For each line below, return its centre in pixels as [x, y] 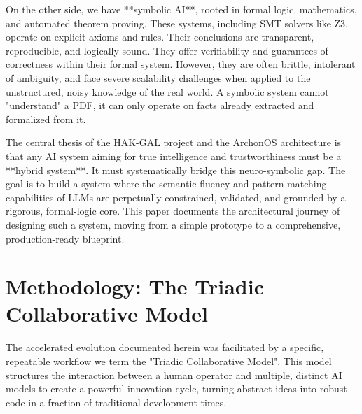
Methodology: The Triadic [135, 286]
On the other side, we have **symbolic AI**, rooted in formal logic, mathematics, [181, 9]
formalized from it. [46, 119]
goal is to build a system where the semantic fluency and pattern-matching [166, 184]
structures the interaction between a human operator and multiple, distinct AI [174, 374]
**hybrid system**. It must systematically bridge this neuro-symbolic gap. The [176, 170]
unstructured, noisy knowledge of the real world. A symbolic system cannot [167, 91]
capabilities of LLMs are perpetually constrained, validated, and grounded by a [176, 197]
